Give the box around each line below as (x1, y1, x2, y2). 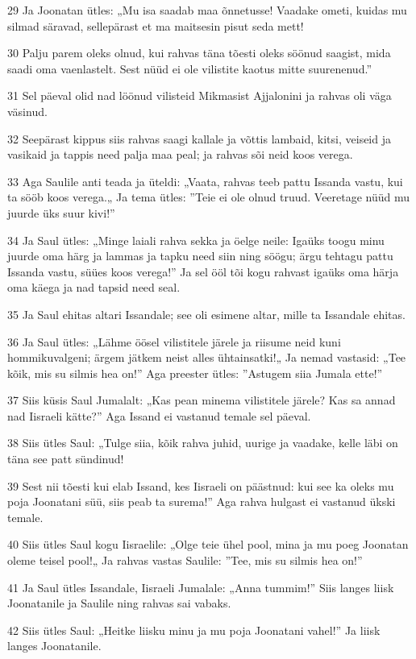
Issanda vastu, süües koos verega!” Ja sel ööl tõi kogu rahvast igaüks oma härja (7, 263, 399, 280)
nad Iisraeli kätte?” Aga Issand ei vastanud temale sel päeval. (7, 407, 311, 424)
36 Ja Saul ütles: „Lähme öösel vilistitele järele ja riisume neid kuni (7, 333, 341, 350)
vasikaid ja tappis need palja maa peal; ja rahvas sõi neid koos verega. (7, 146, 353, 163)
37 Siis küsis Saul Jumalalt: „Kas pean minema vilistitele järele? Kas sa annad (7, 392, 396, 408)
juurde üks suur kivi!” (7, 204, 115, 221)
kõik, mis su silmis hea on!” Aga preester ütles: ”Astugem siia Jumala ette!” (7, 364, 383, 381)
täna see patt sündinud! (7, 450, 124, 467)
